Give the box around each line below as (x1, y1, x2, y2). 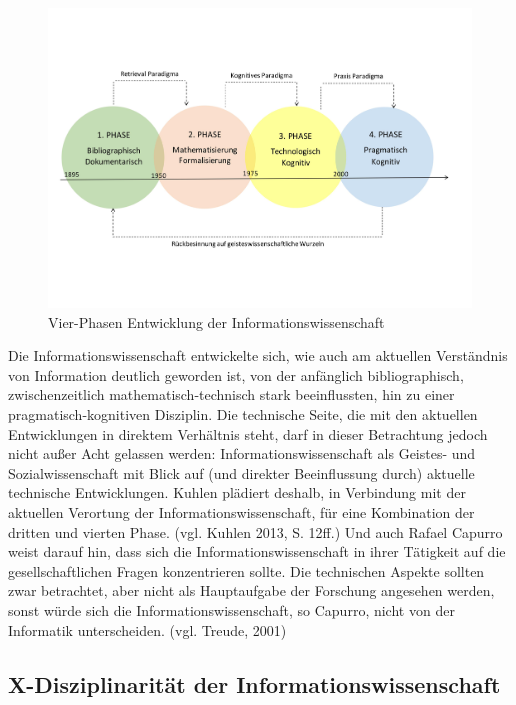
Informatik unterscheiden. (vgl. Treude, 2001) (8, 619, 287, 640)
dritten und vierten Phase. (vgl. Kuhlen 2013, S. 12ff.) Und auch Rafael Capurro (8, 521, 503, 542)
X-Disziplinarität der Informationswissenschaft (8, 668, 501, 699)
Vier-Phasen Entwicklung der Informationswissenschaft (48, 311, 385, 332)
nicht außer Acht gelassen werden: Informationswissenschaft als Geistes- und (8, 443, 476, 464)
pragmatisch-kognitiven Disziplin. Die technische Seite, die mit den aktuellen (8, 404, 478, 425)
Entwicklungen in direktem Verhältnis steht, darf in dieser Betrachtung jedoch (8, 423, 488, 444)
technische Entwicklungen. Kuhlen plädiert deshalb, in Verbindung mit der (8, 482, 466, 503)
